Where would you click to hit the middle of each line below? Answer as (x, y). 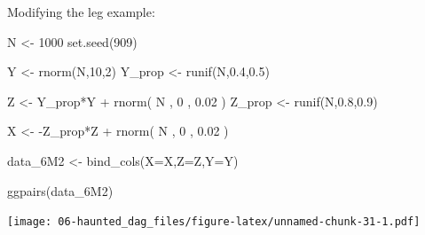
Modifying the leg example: (81, 12)
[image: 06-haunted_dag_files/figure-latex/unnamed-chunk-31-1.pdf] (214, 222)
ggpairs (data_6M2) (60, 190)
